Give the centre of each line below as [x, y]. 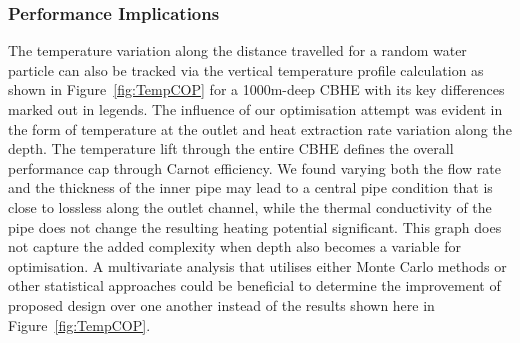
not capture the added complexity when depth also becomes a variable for [234, 246]
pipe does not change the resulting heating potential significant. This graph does [255, 226]
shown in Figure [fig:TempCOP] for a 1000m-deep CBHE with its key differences [256, 89]
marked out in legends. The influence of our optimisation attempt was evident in [255, 109]
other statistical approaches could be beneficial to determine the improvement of [254, 285]
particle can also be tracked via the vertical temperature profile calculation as [246, 69]
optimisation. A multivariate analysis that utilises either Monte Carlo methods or [257, 265]
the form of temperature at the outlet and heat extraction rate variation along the [260, 128]
